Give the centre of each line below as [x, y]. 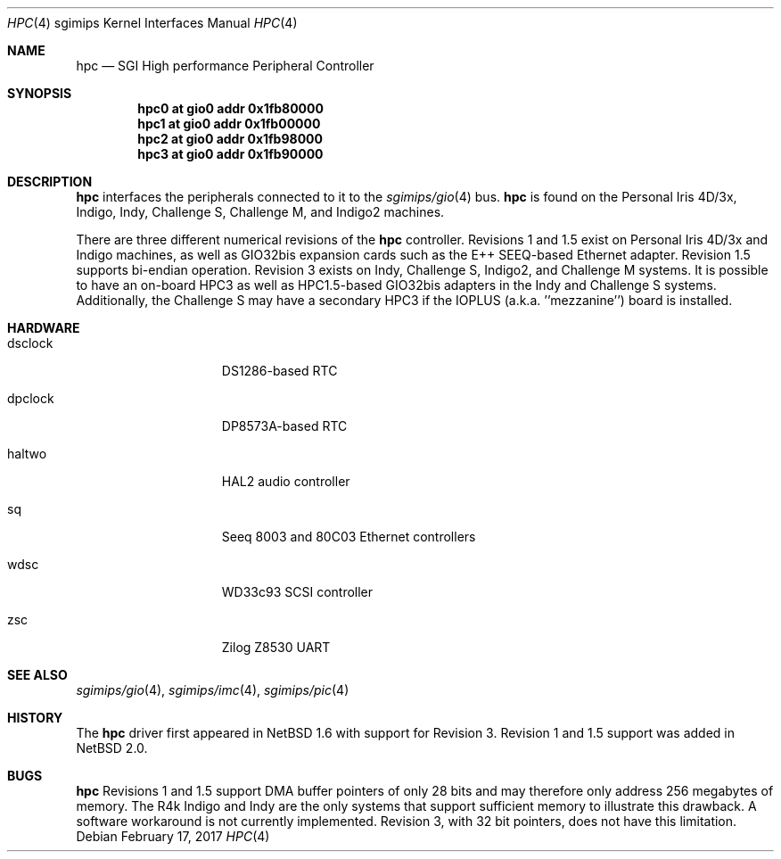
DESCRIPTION [50, 182]
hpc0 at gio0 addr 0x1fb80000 [230, 108]
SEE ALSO [37, 675]
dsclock [30, 343]
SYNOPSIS [40, 93]
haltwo [27, 454]
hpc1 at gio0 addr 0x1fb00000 [229, 124]
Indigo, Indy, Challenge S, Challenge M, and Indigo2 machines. [260, 212]
